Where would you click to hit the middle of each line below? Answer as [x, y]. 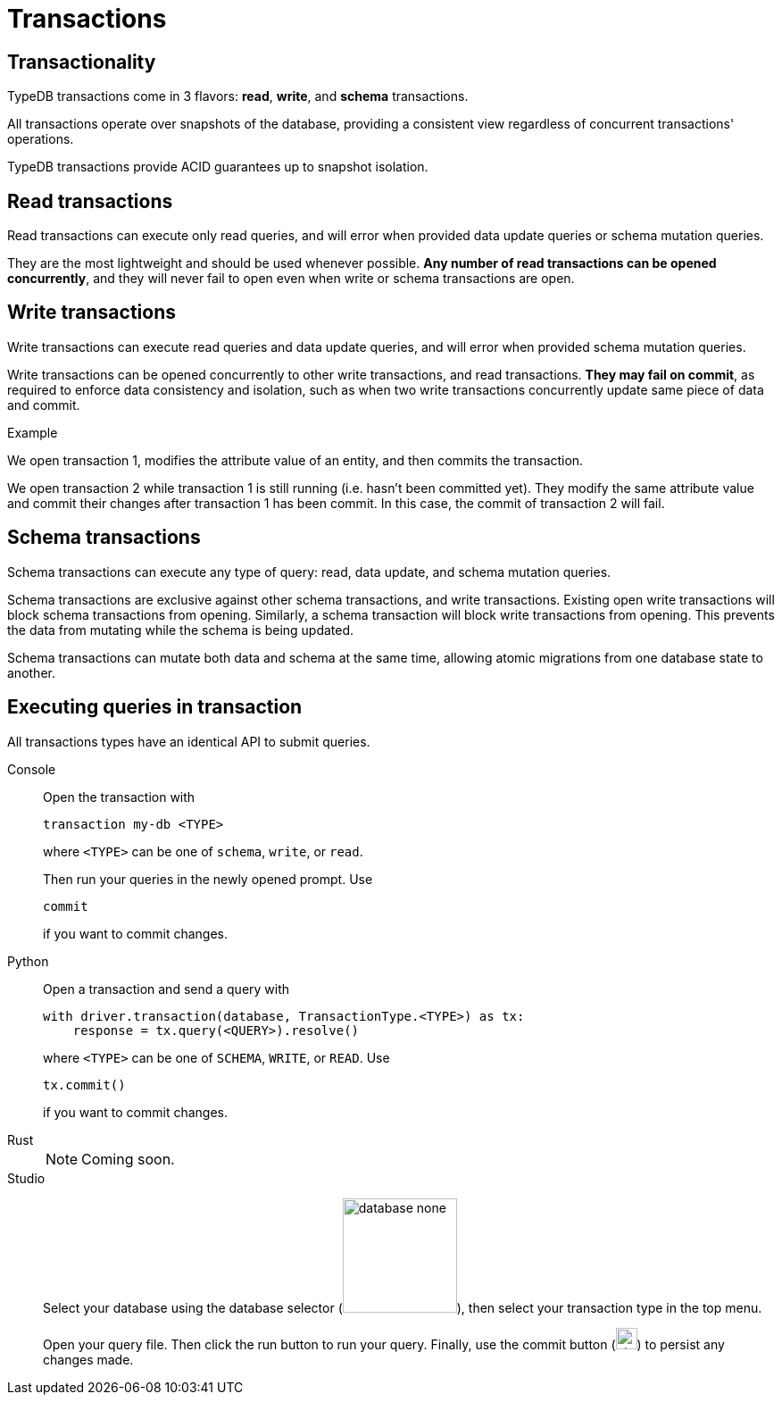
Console [32, 769]
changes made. [88, 1359]
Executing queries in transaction [155, 707]
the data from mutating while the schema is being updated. [181, 630]
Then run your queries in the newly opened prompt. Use [208, 879]
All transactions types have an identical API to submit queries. [189, 741]
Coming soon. [128, 1159]
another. [31, 672]
